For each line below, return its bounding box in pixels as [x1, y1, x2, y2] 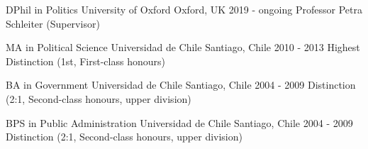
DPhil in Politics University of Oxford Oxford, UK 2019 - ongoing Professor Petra [6, 2, 362, 16]
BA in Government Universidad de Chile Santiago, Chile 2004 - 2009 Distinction [6, 77, 356, 92]
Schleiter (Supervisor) [6, 16, 100, 31]
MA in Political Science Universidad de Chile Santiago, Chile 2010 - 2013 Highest [6, 40, 360, 55]
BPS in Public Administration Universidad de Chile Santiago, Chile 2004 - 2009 [6, 115, 353, 130]
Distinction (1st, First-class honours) [6, 53, 165, 68]
